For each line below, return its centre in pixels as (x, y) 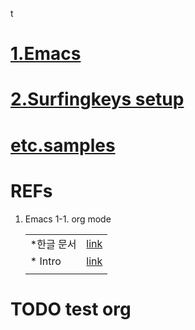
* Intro (45, 261)
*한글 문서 (53, 244)
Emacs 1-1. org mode (68, 219)
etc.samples (63, 145)
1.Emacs (46, 54)
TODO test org (71, 309)
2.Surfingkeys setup (97, 99)
